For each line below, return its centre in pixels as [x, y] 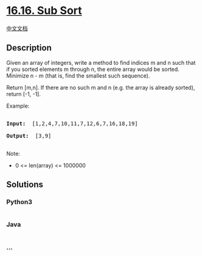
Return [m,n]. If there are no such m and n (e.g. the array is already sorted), [101, 87]
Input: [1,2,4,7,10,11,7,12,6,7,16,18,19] [72, 123]
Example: [18, 106]
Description [29, 48]
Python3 [19, 202]
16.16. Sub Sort [44, 11]
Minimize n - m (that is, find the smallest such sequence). [78, 75]
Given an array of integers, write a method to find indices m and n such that [101, 62]
